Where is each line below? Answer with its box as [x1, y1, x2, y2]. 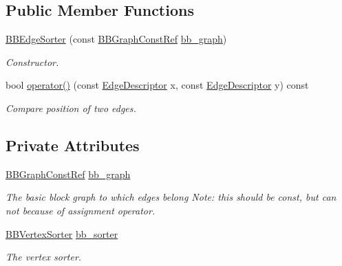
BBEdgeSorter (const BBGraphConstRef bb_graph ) [6, 32, 227, 46]
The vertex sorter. [6, 250, 82, 264]
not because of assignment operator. [6, 203, 156, 217]
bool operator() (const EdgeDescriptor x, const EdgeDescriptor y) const [6, 78, 309, 92]
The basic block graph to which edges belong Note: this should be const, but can [6, 190, 336, 204]
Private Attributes [6, 134, 140, 155]
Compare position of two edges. [6, 100, 136, 115]
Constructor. [6, 54, 59, 69]
